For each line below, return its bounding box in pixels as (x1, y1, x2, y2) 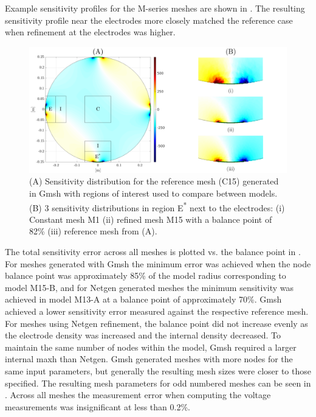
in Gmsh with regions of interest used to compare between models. (29, 187, 278, 199)
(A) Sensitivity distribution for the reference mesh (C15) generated (29, 175, 279, 187)
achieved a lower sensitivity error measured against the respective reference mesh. (5, 305, 309, 317)
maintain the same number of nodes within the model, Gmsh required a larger (5, 340, 297, 353)
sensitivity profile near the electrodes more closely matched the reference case (5, 13, 293, 26)
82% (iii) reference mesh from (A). (29, 225, 157, 237)
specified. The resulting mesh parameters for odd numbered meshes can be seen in (5, 376, 311, 389)
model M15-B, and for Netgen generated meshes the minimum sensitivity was (5, 281, 294, 293)
